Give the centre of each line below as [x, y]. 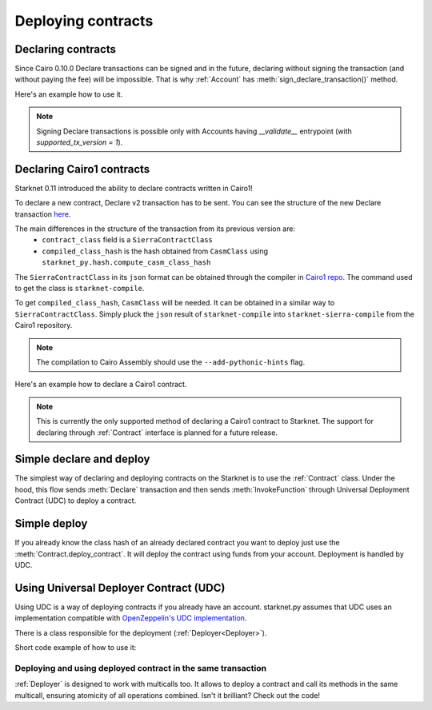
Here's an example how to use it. [69, 94]
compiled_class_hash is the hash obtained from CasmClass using [155, 251]
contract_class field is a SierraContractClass [128, 240]
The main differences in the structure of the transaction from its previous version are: [155, 229]
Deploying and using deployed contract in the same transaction [141, 668]
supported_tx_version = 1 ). [80, 142]
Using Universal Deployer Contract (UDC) [120, 588]
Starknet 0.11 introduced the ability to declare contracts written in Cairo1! [134, 188]
